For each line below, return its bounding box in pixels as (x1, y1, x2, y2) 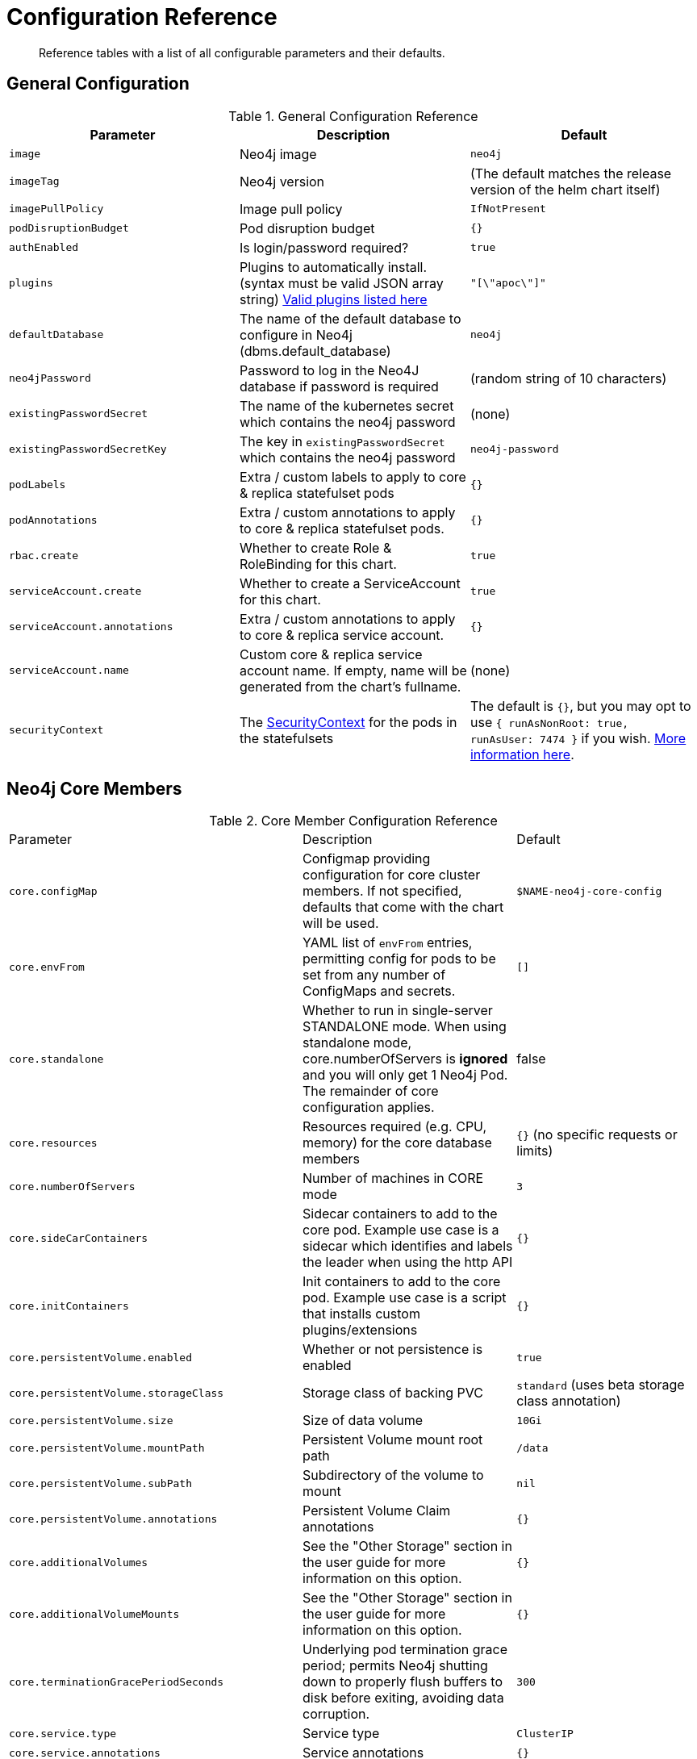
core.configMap (9, 884, 98, 897)
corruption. (303, 1706, 370, 1723)
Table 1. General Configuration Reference (228, 107, 478, 124)
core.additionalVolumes (9, 1556, 148, 1569)
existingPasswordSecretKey (9, 443, 167, 456)
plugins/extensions (303, 1322, 418, 1339)
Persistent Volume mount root (303, 1431, 483, 1448)
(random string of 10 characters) (470, 370, 667, 386)
